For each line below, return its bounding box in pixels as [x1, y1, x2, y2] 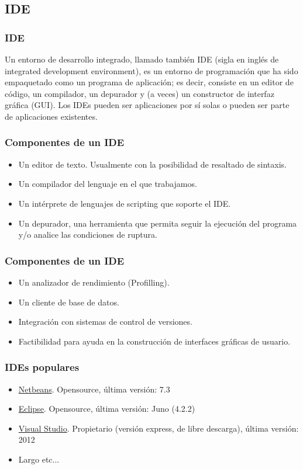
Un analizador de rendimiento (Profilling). [18, 276, 170, 288]
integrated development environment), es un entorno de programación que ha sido [5, 64, 298, 77]
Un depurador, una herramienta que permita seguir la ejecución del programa [18, 217, 297, 229]
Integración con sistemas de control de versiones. [18, 315, 192, 328]
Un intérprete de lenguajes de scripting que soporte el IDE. [18, 197, 231, 209]
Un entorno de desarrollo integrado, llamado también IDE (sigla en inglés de [5, 53, 279, 65]
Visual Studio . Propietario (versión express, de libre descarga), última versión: [18, 422, 299, 434]
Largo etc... [18, 453, 60, 465]
